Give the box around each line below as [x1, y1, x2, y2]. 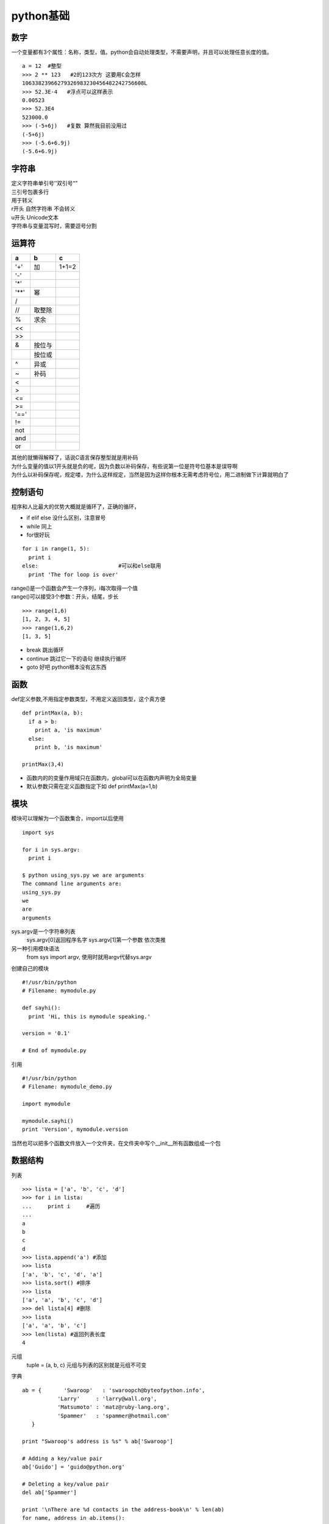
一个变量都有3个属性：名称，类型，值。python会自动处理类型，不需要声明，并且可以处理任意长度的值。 [11, 49, 272, 56]
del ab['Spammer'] [22, 1489, 77, 1496]
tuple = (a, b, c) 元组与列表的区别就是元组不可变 [26, 1361, 147, 1369]
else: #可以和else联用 [22, 563, 161, 569]
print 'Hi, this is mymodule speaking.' [28, 1013, 151, 1020]
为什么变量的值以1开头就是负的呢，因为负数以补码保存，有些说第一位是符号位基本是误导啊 [11, 462, 238, 469]
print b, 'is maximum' [34, 744, 103, 750]
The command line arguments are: [22, 880, 122, 887]
